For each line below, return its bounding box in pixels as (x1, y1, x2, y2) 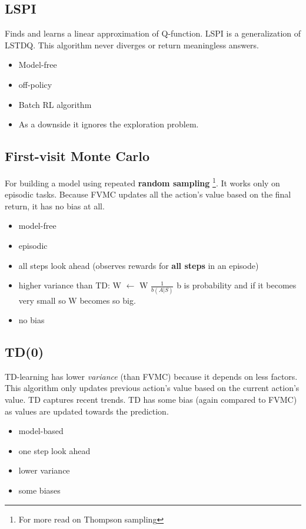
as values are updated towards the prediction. (5, 405, 169, 417)
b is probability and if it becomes (177, 279, 297, 291)
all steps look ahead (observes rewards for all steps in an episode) (18, 259, 259, 271)
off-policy (18, 78, 52, 90)
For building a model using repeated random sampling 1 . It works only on (5, 175, 280, 189)
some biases (18, 484, 61, 497)
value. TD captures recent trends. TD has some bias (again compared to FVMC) (5, 393, 297, 406)
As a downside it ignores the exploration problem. (18, 118, 199, 130)
